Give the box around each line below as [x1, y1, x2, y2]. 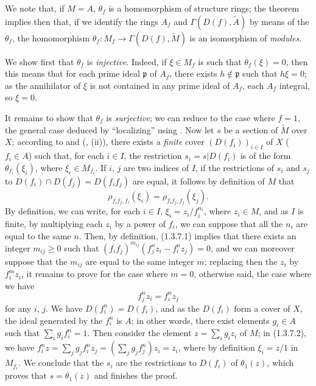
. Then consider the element [87, 326, 192, 339]
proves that [5, 369, 47, 382]
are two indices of [123, 161, 189, 174]
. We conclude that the [18, 356, 104, 369]
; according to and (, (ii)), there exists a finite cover [12, 135, 205, 148]
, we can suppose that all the [175, 217, 283, 230]
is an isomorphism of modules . [189, 31, 302, 44]
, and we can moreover [210, 241, 295, 254]
